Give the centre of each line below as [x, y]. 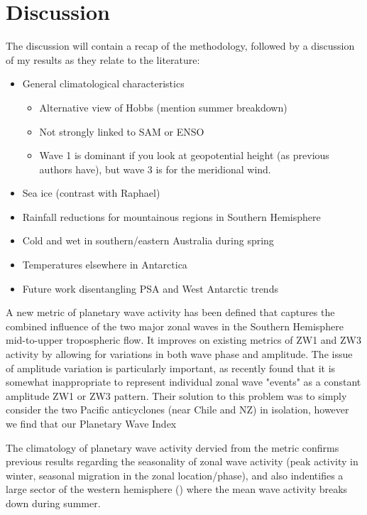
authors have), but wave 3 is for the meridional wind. [155, 169]
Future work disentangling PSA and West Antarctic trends [150, 288]
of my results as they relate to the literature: [103, 59]
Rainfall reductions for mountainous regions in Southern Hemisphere [171, 216]
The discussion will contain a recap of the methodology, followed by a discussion [180, 46]
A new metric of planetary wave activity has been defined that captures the [170, 312]
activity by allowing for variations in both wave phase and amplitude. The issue [179, 354]
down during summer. [53, 503]
